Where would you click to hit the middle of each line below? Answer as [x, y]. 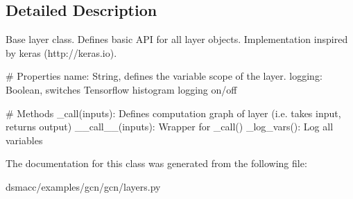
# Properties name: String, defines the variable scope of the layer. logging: [164, 76]
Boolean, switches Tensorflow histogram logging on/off [121, 89]
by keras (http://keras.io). [61, 52]
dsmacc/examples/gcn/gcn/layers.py [83, 186]
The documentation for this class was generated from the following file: [156, 163]
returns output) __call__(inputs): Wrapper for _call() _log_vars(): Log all [170, 127]
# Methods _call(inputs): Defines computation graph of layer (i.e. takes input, [173, 113]
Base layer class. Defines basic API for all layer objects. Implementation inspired [177, 39]
